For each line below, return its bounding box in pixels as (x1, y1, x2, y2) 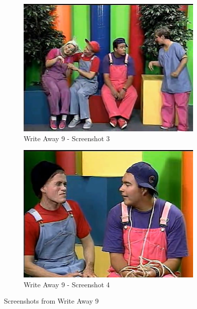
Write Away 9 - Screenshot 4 (24, 279, 110, 289)
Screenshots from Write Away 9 (4, 296, 99, 306)
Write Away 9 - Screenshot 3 (24, 133, 110, 143)
